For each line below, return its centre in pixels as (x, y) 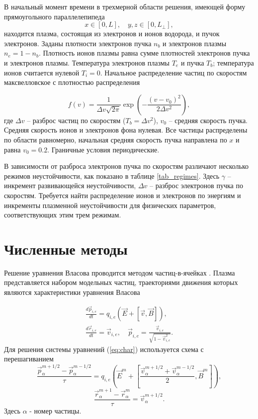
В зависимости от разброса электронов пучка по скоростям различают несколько (127, 166)
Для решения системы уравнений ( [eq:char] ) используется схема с (104, 349)
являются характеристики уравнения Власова (72, 292)
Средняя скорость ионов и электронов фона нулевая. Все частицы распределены (126, 130)
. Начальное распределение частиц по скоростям (173, 72)
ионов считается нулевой (42, 72)
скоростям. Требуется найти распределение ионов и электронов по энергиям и (123, 195)
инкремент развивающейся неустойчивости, (70, 185)
